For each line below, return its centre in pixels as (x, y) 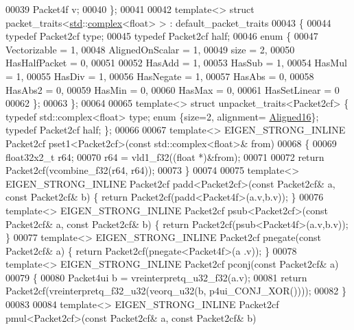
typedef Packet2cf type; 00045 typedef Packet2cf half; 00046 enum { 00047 (162, 36)
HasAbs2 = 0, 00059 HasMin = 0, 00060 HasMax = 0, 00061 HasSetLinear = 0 (173, 89)
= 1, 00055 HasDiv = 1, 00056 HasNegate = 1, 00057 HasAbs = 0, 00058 (160, 76)
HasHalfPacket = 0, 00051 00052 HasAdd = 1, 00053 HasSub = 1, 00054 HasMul (176, 63)
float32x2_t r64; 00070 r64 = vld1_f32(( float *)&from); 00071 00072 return (165, 156)
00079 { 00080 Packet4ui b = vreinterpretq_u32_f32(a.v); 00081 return (156, 277)
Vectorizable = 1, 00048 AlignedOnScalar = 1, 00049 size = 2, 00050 (150, 49)
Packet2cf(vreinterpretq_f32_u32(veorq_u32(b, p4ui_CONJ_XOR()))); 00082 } (176, 291)
